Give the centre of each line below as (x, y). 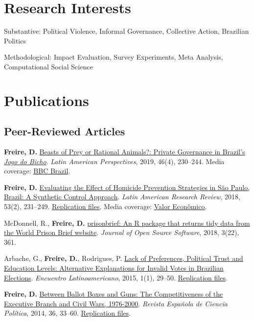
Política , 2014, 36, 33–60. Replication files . (67, 313)
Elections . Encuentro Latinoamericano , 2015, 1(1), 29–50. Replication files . (116, 277)
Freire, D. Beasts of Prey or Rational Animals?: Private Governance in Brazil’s (125, 152)
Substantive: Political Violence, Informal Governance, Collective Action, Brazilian (127, 31)
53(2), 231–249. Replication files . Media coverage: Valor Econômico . (105, 206)
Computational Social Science (48, 66)
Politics (15, 40)
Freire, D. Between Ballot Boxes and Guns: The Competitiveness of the (114, 294)
